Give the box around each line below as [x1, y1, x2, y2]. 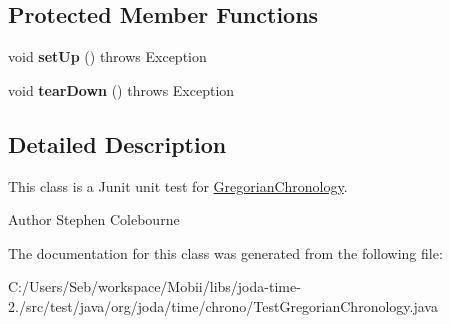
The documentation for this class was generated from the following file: [8, 242, 443, 263]
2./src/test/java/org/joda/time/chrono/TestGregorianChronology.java [8, 295, 438, 316]
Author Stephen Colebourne [8, 209, 180, 230]
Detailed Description [8, 128, 227, 159]
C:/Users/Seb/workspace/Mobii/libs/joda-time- [8, 276, 301, 297]
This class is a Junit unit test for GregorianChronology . [8, 175, 348, 196]
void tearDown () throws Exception [8, 79, 235, 100]
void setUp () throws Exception [8, 46, 207, 67]
